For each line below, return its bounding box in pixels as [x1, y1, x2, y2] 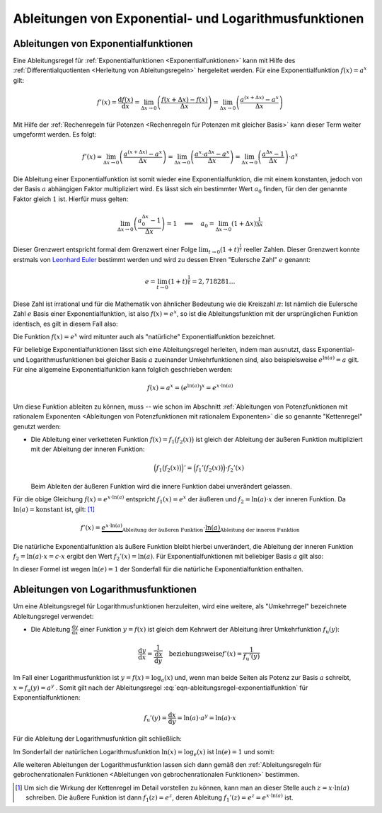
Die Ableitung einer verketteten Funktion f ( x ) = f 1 [30, 435, 175, 445]
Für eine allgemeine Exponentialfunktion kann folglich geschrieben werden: [13, 365, 233, 374]
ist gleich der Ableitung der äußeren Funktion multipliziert [195, 435, 364, 443]
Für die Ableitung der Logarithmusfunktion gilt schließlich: [13, 734, 182, 743]
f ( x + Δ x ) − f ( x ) [161, 96, 208, 103]
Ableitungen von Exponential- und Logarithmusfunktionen [13, 11, 364, 26]
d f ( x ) [117, 96, 134, 103]
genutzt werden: [13, 422, 62, 431]
